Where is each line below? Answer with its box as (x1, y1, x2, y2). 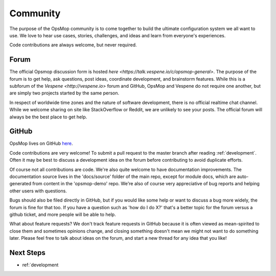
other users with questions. (9, 188, 67, 194)
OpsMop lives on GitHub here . (9, 140, 73, 146)
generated (9, 181, 32, 187)
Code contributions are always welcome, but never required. (9, 42, 137, 48)
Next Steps (9, 248, 45, 257)
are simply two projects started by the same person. (9, 90, 120, 96)
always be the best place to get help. (9, 114, 87, 120)
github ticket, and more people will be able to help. (9, 212, 116, 217)
